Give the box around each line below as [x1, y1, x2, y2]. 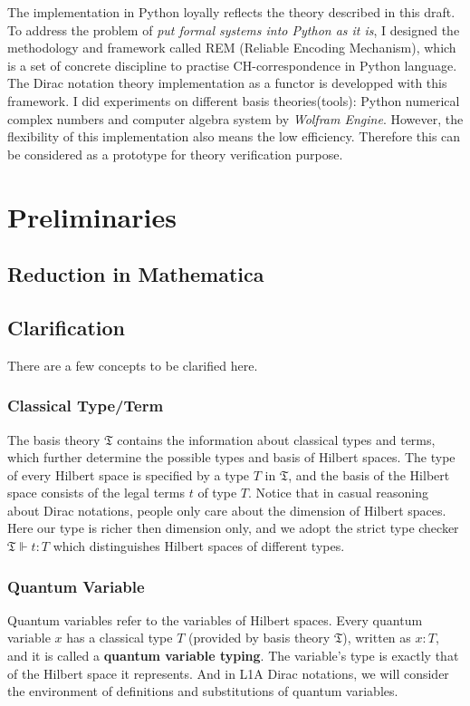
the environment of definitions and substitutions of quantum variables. [7, 682, 398, 701]
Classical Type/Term [7, 394, 164, 417]
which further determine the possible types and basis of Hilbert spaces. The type [7, 448, 456, 467]
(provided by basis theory [188, 628, 331, 647]
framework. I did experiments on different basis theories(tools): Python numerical [7, 91, 460, 110]
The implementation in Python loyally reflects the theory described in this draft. [7, 3, 456, 21]
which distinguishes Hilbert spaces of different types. [53, 537, 345, 556]
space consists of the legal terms [7, 483, 185, 502]
